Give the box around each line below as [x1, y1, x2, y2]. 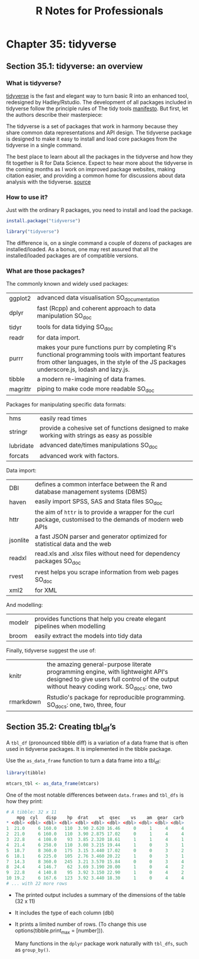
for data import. [37, 333, 81, 341]
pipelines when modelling [34, 622, 105, 630]
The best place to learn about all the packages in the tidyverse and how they [6, 153, 193, 160]
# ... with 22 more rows [6, 881, 68, 887]
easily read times [39, 414, 87, 422]
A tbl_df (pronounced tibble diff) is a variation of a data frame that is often [6, 739, 188, 746]
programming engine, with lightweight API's [46, 667, 168, 676]
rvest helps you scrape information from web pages [34, 568, 179, 576]
